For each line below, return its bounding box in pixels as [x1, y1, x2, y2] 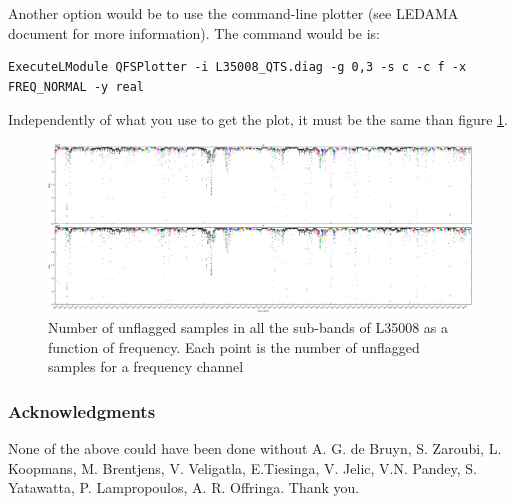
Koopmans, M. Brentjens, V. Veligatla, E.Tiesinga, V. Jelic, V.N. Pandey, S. [8, 457, 477, 478]
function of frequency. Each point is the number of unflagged [48, 336, 420, 357]
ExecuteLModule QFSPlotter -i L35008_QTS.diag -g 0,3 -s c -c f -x [8, 60, 467, 75]
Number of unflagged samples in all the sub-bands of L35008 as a [48, 316, 449, 337]
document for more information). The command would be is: [8, 22, 380, 43]
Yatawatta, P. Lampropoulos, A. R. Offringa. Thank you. [8, 477, 360, 498]
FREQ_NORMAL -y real [8, 79, 145, 94]
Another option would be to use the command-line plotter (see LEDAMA [8, 3, 459, 23]
